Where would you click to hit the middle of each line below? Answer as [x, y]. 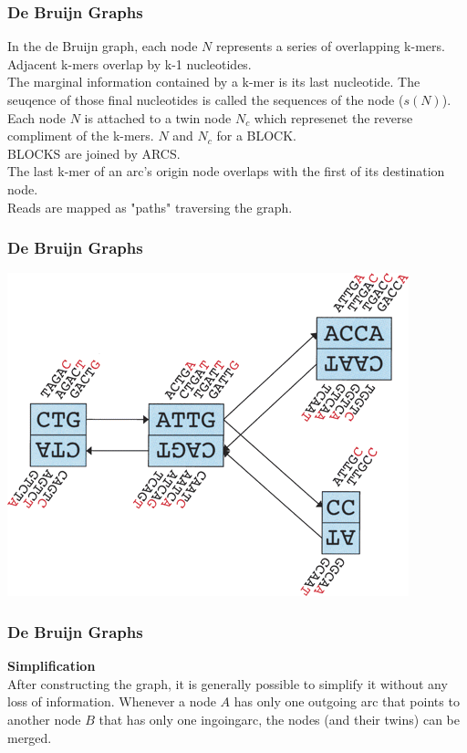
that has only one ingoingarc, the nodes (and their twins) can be [279, 719]
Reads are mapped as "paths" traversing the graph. [150, 207]
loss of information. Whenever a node [112, 701]
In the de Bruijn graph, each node [103, 46]
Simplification [52, 666]
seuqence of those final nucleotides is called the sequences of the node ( [206, 99]
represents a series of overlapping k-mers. [330, 46]
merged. [30, 737]
